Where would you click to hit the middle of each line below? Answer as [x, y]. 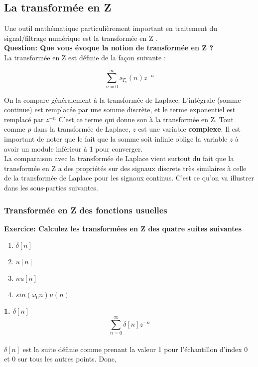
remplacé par [24, 119]
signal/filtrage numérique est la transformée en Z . [81, 38]
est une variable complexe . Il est [189, 129]
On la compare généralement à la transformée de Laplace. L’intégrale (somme [123, 99]
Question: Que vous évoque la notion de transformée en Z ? [109, 48]
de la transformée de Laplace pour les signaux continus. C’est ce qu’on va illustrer [129, 178]
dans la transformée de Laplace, [82, 129]
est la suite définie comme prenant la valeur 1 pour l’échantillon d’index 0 [135, 349]
